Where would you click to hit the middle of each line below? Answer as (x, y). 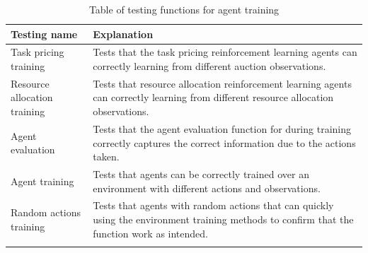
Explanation (123, 34)
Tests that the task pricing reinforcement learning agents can (225, 52)
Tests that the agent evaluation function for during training (222, 128)
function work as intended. (150, 233)
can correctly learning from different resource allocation (213, 97)
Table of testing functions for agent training (184, 9)
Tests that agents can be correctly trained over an (201, 173)
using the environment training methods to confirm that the (223, 219)
